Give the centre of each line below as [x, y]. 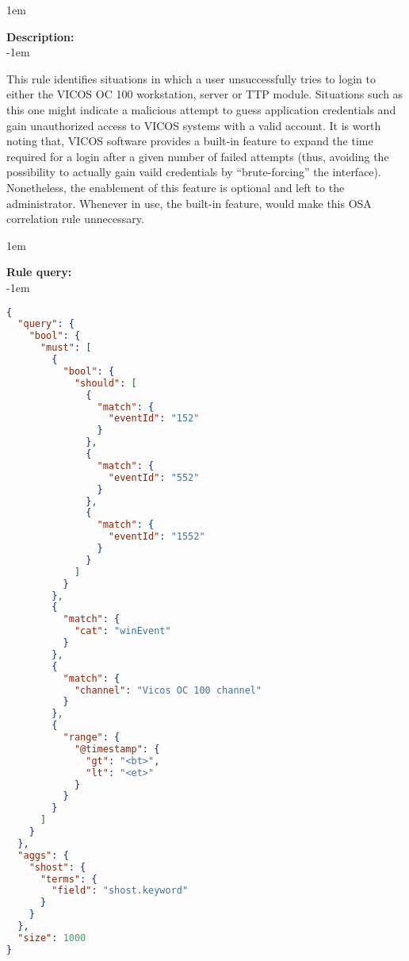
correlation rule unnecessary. [75, 219]
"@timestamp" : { [117, 749]
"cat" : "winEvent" [122, 631]
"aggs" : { [43, 855]
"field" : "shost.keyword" [120, 891]
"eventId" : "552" [154, 477]
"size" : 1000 [52, 938]
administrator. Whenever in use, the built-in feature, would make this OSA [189, 203]
